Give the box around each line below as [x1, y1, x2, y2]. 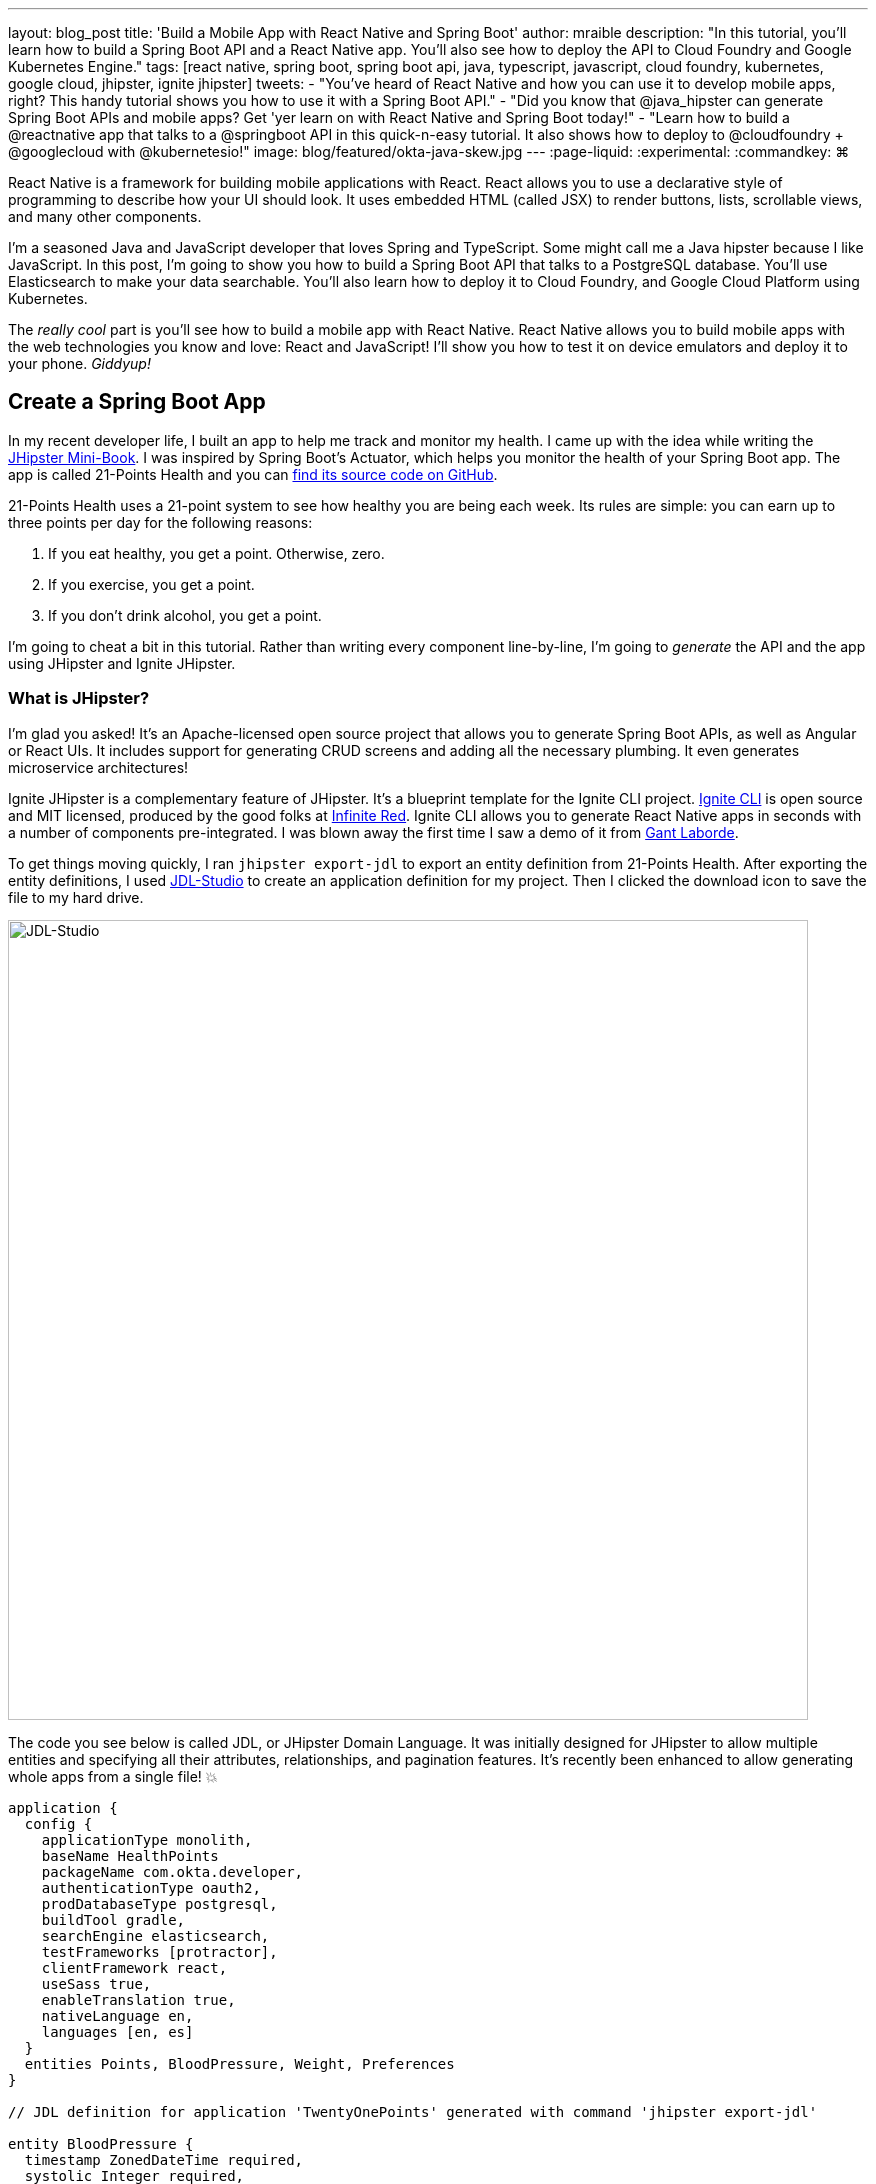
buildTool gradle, [41, 1911, 186, 1928]
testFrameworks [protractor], [41, 1943, 278, 1960]
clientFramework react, [41, 1959, 228, 1976]
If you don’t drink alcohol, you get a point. [48, 606, 322, 624]
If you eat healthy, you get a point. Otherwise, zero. [48, 544, 385, 562]
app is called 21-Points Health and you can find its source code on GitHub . [8, 465, 498, 483]
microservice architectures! [8, 758, 189, 776]
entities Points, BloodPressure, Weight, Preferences [24, 2055, 455, 2072]
